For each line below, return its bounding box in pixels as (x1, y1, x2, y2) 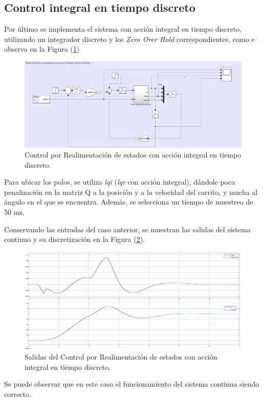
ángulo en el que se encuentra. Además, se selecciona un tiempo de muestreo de (4, 196, 253, 207)
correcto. (4, 388, 31, 399)
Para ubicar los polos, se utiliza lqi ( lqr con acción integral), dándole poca (4, 176, 235, 187)
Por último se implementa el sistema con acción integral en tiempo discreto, (4, 24, 242, 34)
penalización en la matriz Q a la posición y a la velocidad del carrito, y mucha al (4, 186, 258, 197)
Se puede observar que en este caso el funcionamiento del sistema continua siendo (4, 378, 259, 389)
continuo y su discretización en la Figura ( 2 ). (4, 234, 145, 244)
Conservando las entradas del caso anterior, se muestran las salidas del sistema (4, 224, 251, 234)
